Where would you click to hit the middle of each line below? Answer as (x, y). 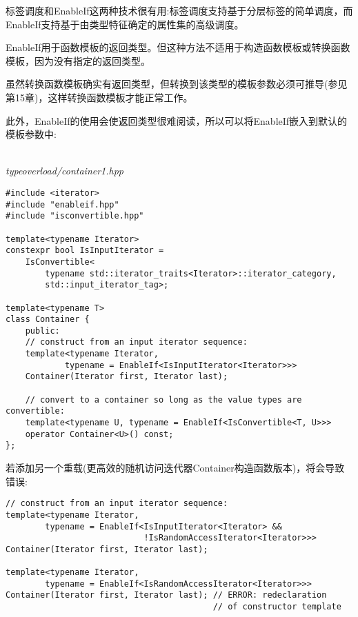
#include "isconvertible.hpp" (75, 216)
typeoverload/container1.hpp (65, 171)
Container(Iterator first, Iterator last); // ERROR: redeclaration (166, 595)
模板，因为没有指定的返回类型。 (78, 60)
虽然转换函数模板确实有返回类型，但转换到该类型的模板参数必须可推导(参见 (177, 84)
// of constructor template (277, 607)
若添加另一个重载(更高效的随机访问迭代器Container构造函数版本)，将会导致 (175, 468)
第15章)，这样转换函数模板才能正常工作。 (99, 97)
